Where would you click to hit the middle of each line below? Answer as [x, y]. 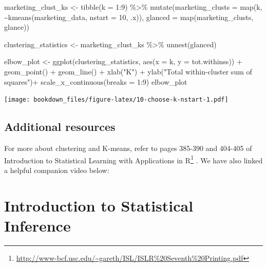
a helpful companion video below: [57, 170]
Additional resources [60, 127]
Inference [37, 225]
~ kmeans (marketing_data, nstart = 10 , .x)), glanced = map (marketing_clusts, [129, 17]
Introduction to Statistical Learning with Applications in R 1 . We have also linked [133, 159]
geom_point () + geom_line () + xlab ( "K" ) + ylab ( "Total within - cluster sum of [128, 71]
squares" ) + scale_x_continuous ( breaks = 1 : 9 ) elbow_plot [96, 81]
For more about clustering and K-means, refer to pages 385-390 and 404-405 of [128, 148]
